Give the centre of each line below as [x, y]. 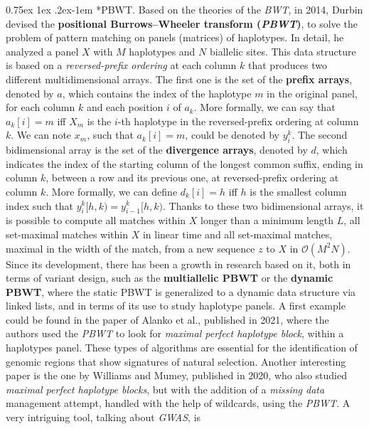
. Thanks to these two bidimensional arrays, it [263, 205]
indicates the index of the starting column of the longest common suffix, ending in [184, 163]
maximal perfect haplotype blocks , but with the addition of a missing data [165, 389]
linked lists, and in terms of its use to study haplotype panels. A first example [176, 306]
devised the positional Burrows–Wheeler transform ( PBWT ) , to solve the [182, 23]
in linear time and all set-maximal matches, [237, 234]
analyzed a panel [42, 51]
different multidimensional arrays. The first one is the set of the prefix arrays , [179, 79]
